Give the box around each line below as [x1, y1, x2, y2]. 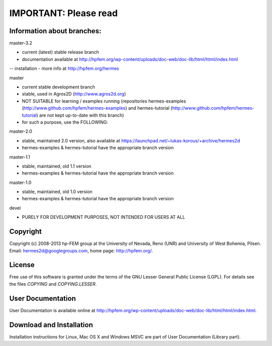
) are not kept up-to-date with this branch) [36, 112, 124, 118]
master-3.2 [9, 40, 33, 46]
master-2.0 [9, 128, 32, 134]
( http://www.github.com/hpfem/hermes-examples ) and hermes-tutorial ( [22, 105, 173, 111]
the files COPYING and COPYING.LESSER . [9, 281, 97, 287]
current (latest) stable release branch [22, 49, 99, 55]
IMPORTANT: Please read [9, 8, 118, 19]
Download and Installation [9, 320, 93, 329]
